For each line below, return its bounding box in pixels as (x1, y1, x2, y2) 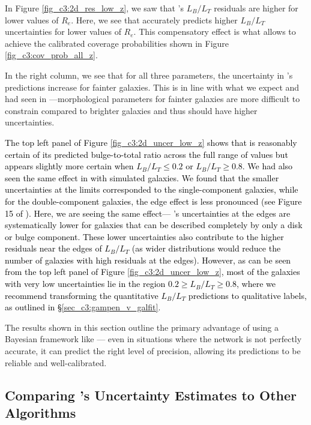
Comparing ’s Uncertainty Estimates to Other (5, 385, 297, 404)
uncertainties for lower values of (5, 25, 121, 38)
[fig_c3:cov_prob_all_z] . (5, 49, 98, 61)
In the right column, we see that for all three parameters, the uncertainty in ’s (5, 68, 293, 81)
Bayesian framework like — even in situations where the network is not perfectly (5, 333, 302, 345)
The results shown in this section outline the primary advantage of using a (5, 321, 279, 333)
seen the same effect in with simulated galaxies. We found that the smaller (5, 171, 279, 184)
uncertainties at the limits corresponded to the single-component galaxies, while (5, 183, 298, 196)
